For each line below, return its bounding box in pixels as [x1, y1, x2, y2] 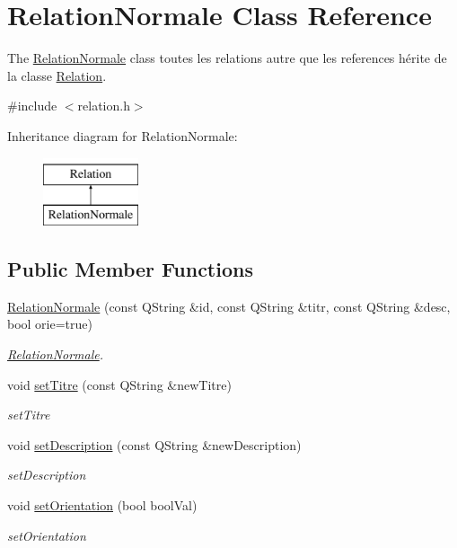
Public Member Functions [7, 255, 253, 283]
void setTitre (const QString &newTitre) [7, 375, 232, 393]
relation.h [77, 96, 130, 115]
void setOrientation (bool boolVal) [7, 496, 198, 515]
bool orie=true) [7, 314, 92, 333]
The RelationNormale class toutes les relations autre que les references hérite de [7, 49, 447, 67]
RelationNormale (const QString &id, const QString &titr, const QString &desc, [7, 296, 451, 315]
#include [7, 96, 57, 115]
